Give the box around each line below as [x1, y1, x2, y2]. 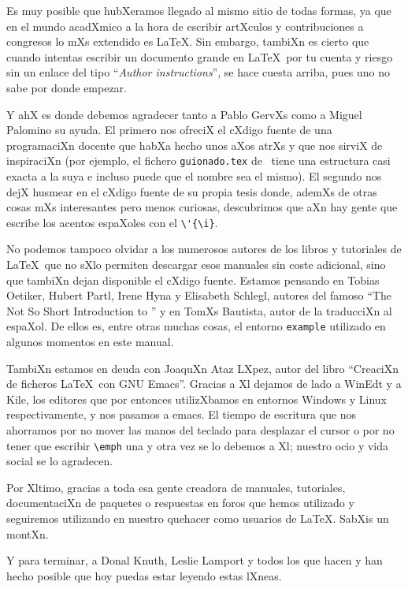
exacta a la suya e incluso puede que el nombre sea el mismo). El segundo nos [6, 168, 382, 184]
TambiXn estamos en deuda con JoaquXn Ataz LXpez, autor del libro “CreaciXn [6, 360, 399, 376]
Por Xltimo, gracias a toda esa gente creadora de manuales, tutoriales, [6, 479, 346, 495]
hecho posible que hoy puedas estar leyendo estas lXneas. [6, 567, 282, 583]
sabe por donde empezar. [6, 79, 127, 95]
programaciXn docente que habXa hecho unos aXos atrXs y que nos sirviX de [6, 136, 383, 153]
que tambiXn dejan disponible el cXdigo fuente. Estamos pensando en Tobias [6, 271, 380, 288]
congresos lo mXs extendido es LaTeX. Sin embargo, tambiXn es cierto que [6, 33, 369, 50]
